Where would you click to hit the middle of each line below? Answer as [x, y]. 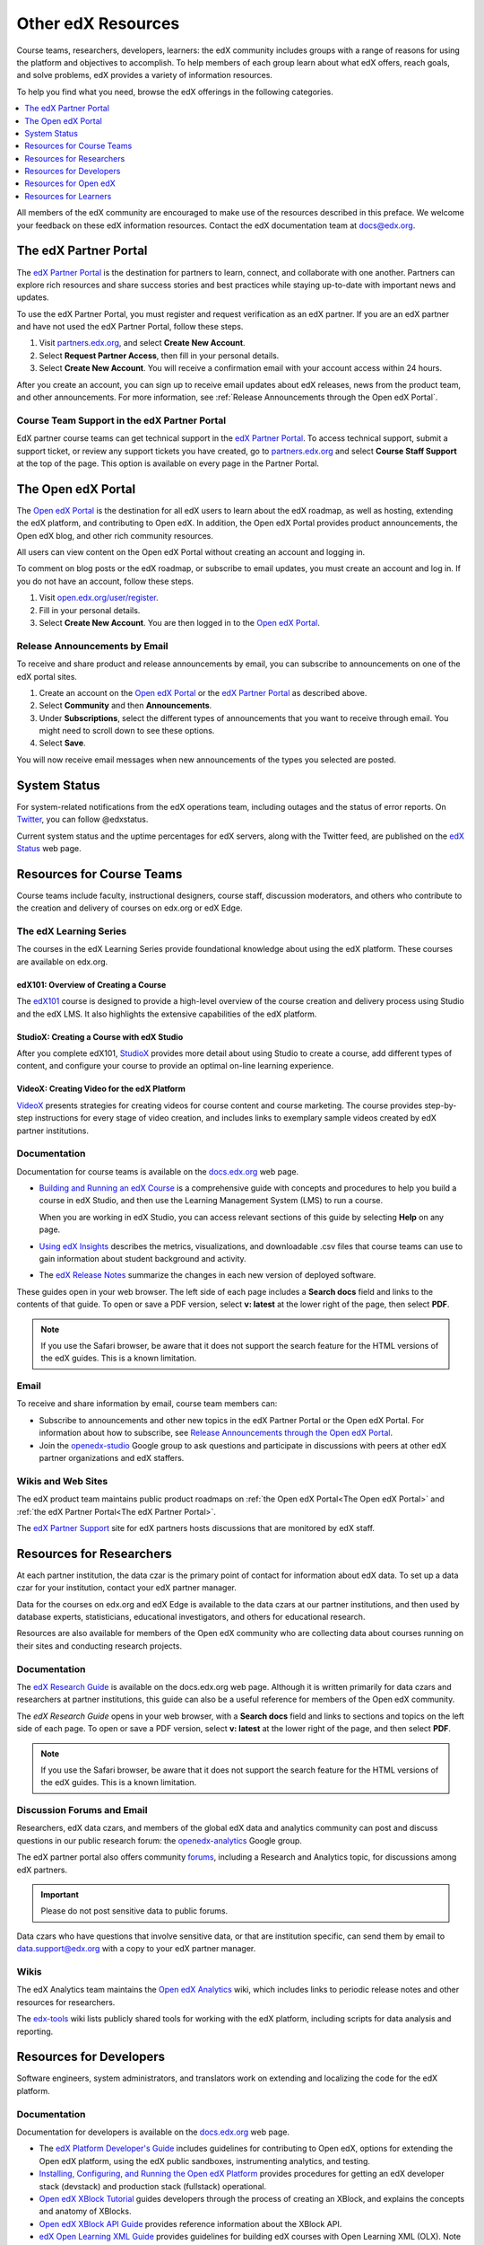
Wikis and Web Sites [62, 1481]
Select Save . [62, 743]
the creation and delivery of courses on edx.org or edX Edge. [130, 908]
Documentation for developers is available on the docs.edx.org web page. [153, 2132]
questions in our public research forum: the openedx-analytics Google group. [159, 1840]
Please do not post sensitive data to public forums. [134, 1911]
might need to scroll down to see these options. [127, 731]
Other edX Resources [98, 23]
